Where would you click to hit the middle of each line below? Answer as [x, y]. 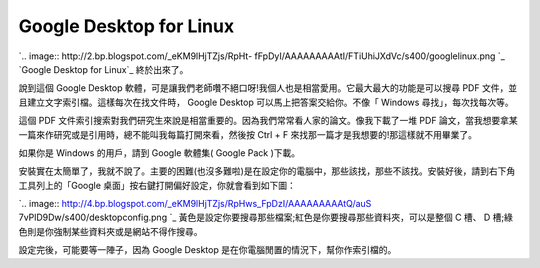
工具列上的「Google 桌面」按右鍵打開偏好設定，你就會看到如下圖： [157, 185]
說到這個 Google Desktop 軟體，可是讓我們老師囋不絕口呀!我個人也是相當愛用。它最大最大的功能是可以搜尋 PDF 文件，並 [268, 88]
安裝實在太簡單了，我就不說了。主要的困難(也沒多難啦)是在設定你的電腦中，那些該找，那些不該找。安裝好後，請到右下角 [267, 171]
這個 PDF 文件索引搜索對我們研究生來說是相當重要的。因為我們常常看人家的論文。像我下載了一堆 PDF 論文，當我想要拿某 [268, 121]
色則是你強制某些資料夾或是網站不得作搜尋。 [110, 231]
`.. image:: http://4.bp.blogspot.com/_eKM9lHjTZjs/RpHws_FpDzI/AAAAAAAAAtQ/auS [195, 204]
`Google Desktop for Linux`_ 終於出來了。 [103, 69]
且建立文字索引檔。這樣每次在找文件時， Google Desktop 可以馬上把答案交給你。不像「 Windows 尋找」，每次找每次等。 [266, 102]
